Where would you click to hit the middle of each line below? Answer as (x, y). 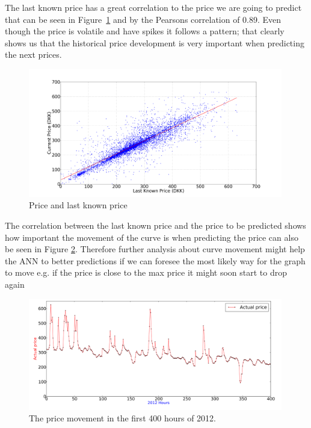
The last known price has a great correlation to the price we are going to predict (153, 7)
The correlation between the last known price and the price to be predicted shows (155, 225)
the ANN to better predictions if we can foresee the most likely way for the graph (155, 260)
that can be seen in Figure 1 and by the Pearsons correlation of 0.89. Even (143, 19)
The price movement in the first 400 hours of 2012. (122, 418)
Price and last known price (78, 205)
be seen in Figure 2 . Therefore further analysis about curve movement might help (155, 249)
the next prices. (33, 54)
